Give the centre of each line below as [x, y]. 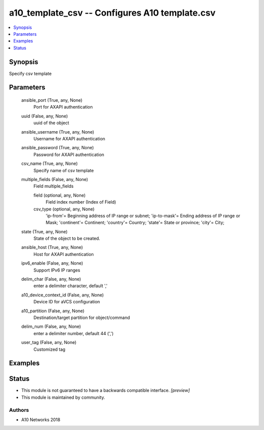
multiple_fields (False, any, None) [55, 179]
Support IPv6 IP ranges [57, 270]
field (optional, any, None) [59, 195]
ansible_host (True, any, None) [52, 248]
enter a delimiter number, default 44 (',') [74, 333]
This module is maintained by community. [63, 397]
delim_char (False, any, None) [51, 279]
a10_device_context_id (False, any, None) [63, 295]
